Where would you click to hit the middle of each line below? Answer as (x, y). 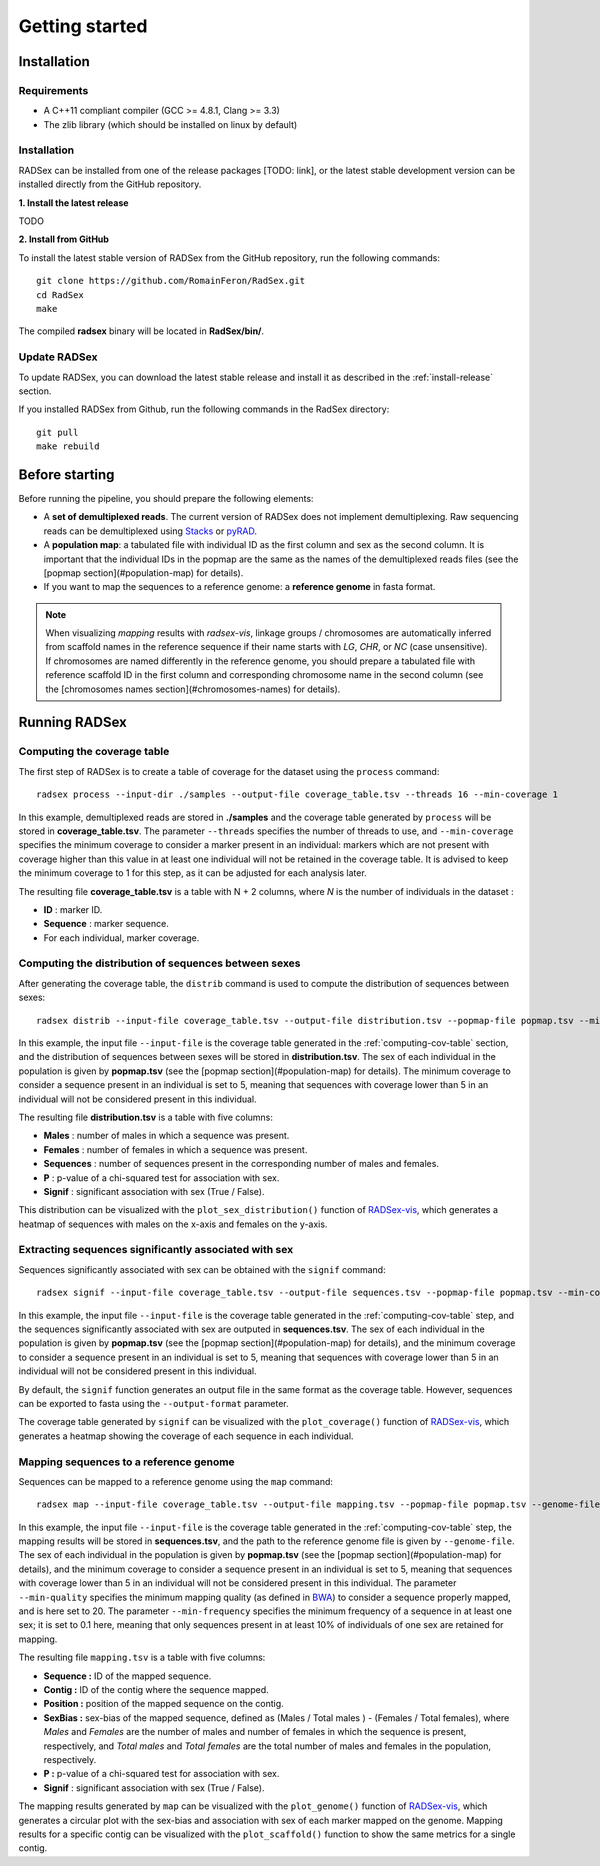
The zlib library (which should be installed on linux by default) (170, 124)
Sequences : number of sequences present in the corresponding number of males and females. (241, 1164)
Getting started (83, 26)
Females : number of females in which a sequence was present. (175, 1149)
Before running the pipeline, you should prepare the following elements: (166, 498)
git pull (57, 432)
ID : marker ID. (73, 909)
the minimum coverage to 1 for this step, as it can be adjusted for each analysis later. (192, 873)
